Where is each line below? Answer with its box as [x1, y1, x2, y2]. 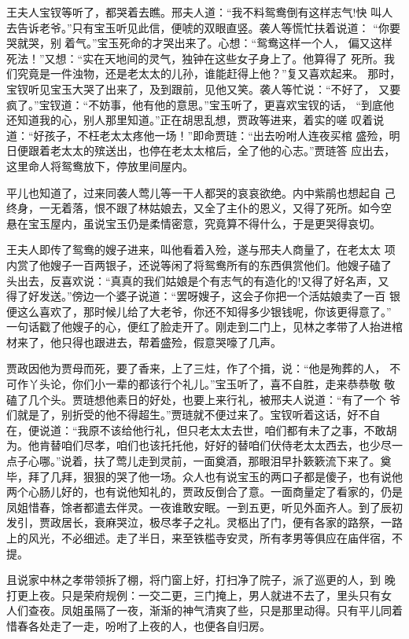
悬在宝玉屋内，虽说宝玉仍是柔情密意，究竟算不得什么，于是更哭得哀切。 [6, 215, 381, 231]
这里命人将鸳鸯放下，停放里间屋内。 [6, 157, 193, 174]
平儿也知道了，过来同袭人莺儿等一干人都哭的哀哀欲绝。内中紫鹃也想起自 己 [6, 184, 396, 200]
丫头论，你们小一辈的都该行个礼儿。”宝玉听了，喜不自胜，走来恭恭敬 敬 [28, 376, 396, 392]
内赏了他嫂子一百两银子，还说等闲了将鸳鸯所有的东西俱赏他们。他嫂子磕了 [6, 256, 392, 273]
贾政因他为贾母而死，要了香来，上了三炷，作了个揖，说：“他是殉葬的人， [6, 360, 386, 376]
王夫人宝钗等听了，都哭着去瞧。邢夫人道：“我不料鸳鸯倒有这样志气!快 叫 [6, 4, 382, 20]
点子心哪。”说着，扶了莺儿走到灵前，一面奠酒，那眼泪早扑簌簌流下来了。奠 [6, 453, 392, 469]
